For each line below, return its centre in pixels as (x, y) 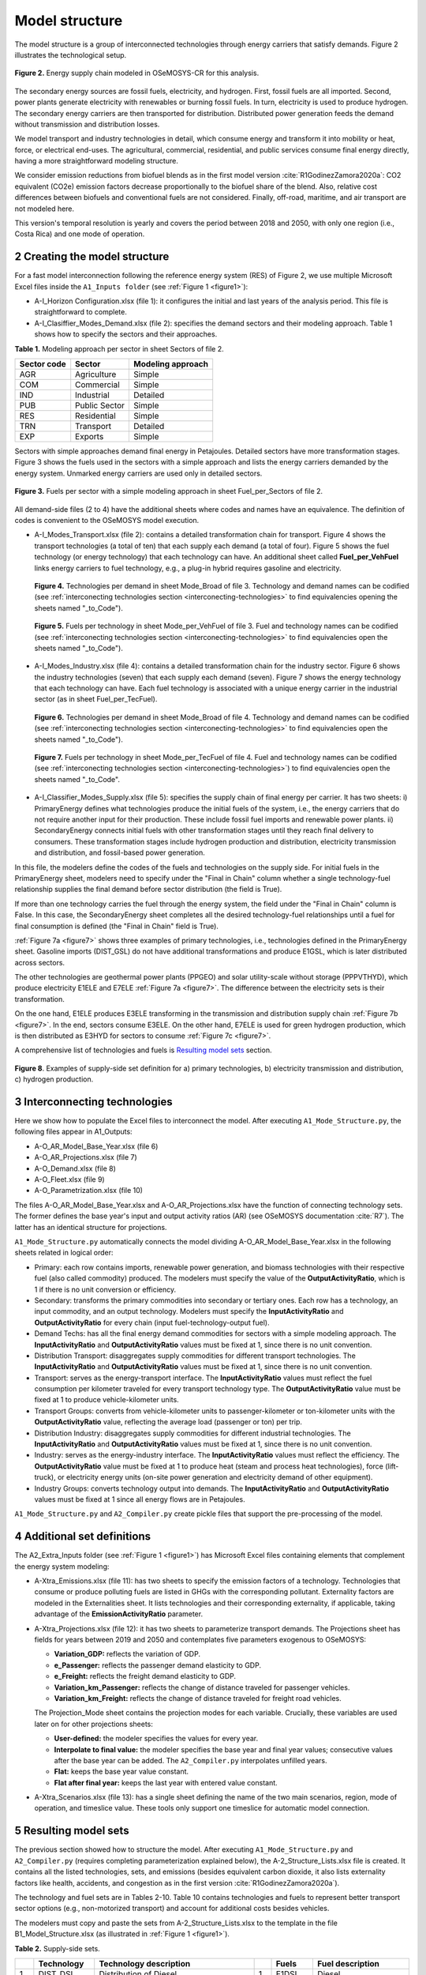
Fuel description (348, 1963)
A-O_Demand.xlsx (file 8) (75, 1168)
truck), (45, 1477)
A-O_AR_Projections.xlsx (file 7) (86, 1157)
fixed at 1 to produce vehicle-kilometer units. (106, 1400)
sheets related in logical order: (64, 1253)
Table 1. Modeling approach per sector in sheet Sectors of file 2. (119, 348)
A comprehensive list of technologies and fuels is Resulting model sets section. (143, 1050)
